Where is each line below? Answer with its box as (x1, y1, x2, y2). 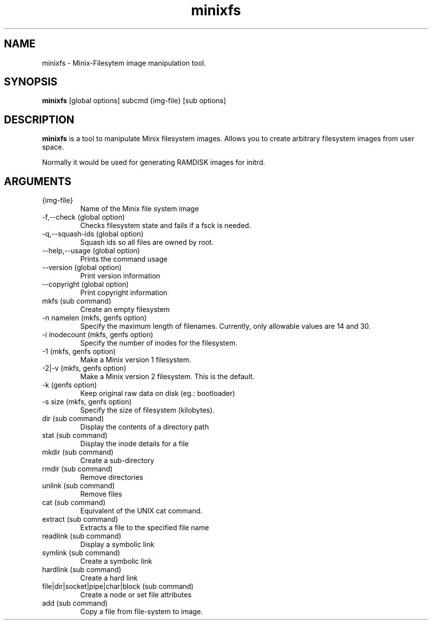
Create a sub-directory (80, 456, 154, 465)
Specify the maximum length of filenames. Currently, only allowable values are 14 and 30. (80, 322, 371, 331)
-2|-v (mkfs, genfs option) (42, 364, 127, 373)
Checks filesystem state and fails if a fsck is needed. (80, 221, 251, 230)
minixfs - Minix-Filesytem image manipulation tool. (42, 58, 206, 67)
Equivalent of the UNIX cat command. (80, 507, 203, 515)
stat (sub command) (42, 431, 108, 440)
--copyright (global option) (42, 280, 129, 289)
